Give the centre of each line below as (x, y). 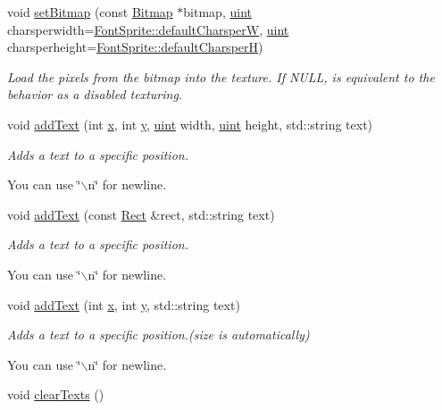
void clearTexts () (56, 394)
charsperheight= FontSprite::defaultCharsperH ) (135, 47)
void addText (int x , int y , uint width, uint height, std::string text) (190, 124)
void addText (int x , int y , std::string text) (124, 304)
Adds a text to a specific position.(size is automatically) (158, 335)
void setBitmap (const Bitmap (90, 12)
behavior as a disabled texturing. (95, 94)
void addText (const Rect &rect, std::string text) (141, 214)
